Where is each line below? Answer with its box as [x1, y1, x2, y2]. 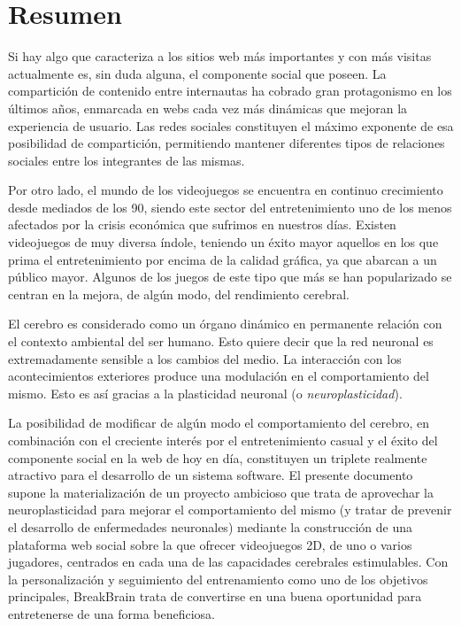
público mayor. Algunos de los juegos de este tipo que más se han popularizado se [8, 267, 452, 286]
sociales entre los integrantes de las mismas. [8, 151, 245, 169]
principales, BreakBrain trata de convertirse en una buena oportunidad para [8, 587, 422, 606]
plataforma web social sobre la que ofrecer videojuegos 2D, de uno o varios [8, 535, 412, 553]
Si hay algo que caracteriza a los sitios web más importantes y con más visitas [8, 47, 432, 66]
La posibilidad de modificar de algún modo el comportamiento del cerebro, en [8, 413, 430, 432]
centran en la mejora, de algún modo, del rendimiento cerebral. [8, 284, 350, 303]
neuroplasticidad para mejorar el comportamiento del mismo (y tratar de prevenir [8, 500, 452, 519]
